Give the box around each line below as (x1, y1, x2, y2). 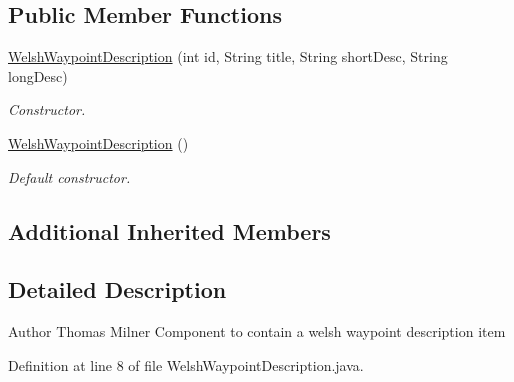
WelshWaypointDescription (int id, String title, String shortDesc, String (8, 46, 448, 67)
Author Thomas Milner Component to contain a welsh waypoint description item (8, 321, 506, 342)
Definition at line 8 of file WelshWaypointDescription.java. (8, 354, 364, 375)
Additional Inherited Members (8, 215, 331, 246)
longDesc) (8, 65, 68, 86)
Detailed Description (8, 274, 227, 305)
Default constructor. (8, 166, 131, 187)
